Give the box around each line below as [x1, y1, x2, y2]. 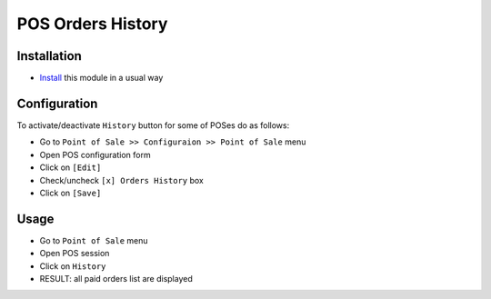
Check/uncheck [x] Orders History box [39, 174, 204, 185]
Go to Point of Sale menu [39, 234, 149, 245]
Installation [16, 48, 82, 64]
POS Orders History [16, 14, 168, 34]
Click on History [39, 260, 106, 272]
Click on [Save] [39, 187, 102, 198]
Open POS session [39, 248, 110, 259]
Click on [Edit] [39, 162, 102, 173]
